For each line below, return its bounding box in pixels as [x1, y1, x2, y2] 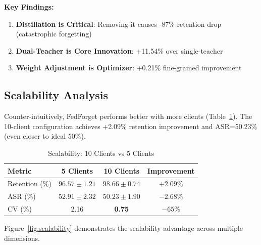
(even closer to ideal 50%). [4, 131, 86, 141]
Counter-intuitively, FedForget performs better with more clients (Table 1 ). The [4, 111, 252, 121]
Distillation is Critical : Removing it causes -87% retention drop [16, 18, 222, 29]
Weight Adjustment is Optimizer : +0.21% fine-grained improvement [16, 62, 242, 73]
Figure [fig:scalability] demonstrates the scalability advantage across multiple [4, 223, 243, 233]
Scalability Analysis [4, 87, 108, 103]
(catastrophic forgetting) [16, 28, 92, 39]
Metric [8, 165, 32, 176]
